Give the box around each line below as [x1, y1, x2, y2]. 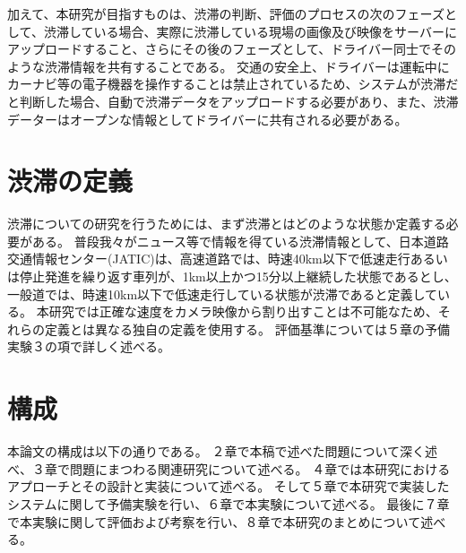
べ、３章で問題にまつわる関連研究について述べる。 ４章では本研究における [7, 459, 451, 478]
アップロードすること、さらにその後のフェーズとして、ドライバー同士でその [7, 39, 457, 58]
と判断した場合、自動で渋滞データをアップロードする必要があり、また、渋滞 [7, 91, 459, 110]
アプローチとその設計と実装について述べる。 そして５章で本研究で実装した [7, 477, 450, 496]
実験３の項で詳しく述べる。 [7, 337, 170, 356]
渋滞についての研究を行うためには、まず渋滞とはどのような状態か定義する [7, 214, 446, 233]
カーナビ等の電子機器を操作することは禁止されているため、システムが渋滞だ [7, 74, 459, 93]
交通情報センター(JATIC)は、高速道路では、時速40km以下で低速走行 [7, 249, 410, 268]
